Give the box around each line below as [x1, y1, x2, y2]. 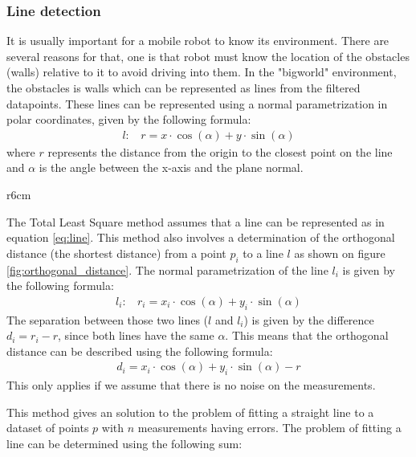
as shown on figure [294, 244, 385, 261]
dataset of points [6, 419, 89, 436]
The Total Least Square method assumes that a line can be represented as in [6, 213, 385, 230]
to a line [243, 244, 283, 261]
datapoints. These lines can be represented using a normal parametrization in [6, 95, 388, 112]
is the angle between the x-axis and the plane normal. [39, 159, 304, 176]
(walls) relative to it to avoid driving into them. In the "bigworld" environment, [6, 63, 397, 80]
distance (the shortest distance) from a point [6, 244, 226, 261]
